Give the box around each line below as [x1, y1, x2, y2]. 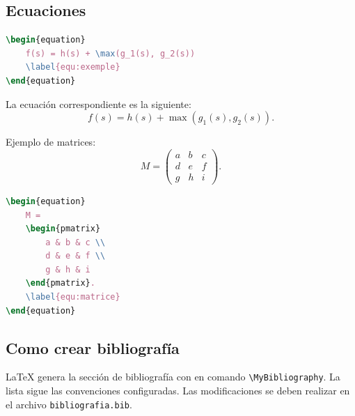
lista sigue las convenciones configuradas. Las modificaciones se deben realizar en [6, 383, 350, 398]
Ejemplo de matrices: [6, 134, 96, 149]
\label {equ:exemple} [25, 62, 120, 72]
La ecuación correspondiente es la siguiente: [6, 96, 191, 111]
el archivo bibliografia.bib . [6, 396, 132, 411]
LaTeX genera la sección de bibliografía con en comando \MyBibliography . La [6, 369, 340, 384]
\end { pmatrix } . [25, 278, 95, 288]
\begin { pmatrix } [25, 224, 101, 234]
